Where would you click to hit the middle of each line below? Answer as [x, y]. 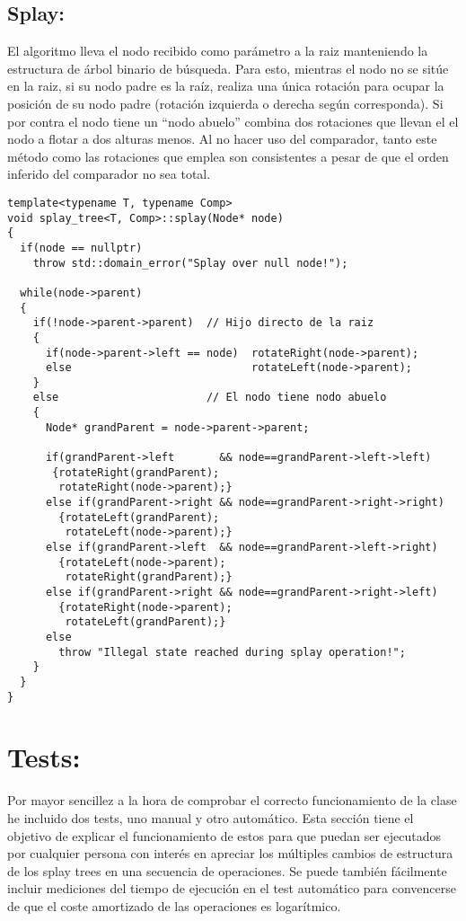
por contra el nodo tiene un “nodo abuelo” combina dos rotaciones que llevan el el [233, 121]
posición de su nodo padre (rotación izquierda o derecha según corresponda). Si [225, 103]
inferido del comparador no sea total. [109, 174]
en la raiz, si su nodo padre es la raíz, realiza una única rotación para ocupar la [226, 86]
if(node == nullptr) [81, 248]
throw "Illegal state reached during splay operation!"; [232, 652]
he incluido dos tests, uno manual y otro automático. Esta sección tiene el [211, 817]
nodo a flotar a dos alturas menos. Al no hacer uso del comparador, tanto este [222, 139]
